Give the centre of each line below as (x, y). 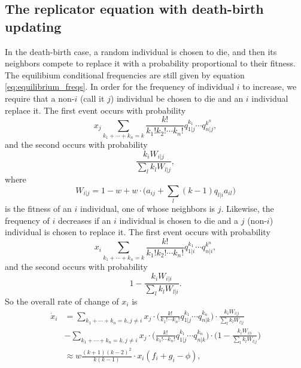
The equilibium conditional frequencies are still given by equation (125, 74)
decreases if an (84, 220)
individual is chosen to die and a (179, 220)
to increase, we (270, 86)
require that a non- (40, 98)
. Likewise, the (247, 209)
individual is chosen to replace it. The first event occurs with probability (138, 232)
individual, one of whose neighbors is (148, 209)
